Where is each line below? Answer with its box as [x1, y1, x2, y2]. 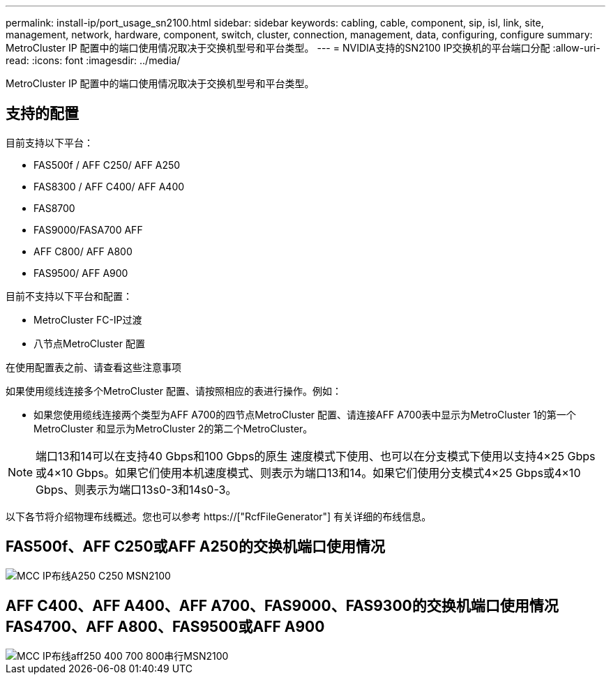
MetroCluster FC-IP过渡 [33, 313, 142, 326]
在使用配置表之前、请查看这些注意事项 [6, 361, 181, 373]
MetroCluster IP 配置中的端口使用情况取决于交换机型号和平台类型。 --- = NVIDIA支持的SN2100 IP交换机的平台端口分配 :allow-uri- [6, 42, 601, 54]
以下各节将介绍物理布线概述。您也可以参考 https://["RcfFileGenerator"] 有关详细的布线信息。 [6, 510, 432, 522]
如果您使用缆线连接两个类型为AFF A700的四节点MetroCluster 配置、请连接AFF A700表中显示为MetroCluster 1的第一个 [33, 408, 576, 421]
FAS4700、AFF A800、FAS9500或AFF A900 [6, 618, 325, 636]
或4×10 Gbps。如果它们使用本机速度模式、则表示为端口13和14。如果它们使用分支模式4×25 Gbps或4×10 [36, 465, 581, 480]
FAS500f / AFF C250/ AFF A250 [33, 158, 181, 171]
